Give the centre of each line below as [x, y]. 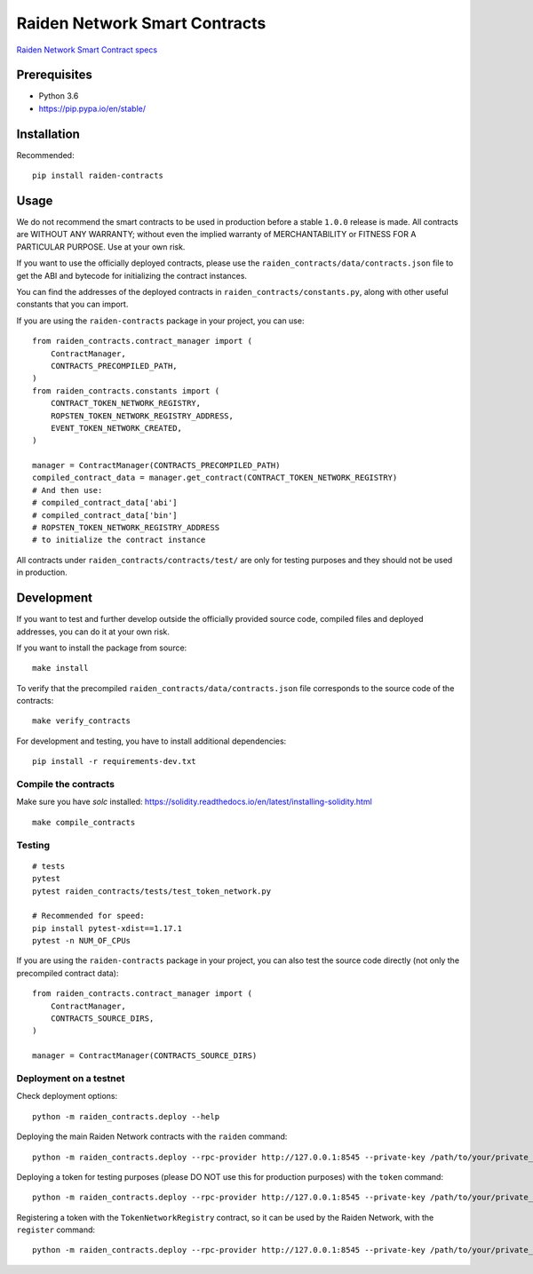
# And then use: [68, 490]
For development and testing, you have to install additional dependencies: [151, 741]
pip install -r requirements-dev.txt [115, 761]
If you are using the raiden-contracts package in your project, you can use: [160, 321]
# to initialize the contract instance [119, 540]
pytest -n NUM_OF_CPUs [82, 941]
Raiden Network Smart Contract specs [87, 50]
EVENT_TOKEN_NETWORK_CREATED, [116, 428]
